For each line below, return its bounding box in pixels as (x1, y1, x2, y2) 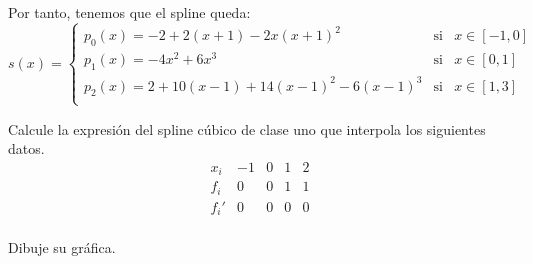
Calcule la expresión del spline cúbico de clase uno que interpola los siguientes (8, 118, 486, 139)
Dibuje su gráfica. (8, 237, 116, 258)
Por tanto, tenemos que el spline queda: (8, 2, 251, 22)
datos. (8, 138, 45, 159)
